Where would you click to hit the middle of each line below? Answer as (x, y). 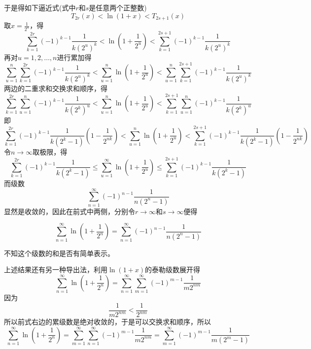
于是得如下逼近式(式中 (40, 7)
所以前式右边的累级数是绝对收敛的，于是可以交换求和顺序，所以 (107, 322)
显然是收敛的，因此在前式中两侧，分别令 (69, 211)
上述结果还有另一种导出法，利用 (56, 270)
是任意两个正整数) (118, 7)
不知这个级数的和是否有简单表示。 (59, 253)
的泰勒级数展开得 (173, 270)
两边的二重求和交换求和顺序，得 (56, 88)
